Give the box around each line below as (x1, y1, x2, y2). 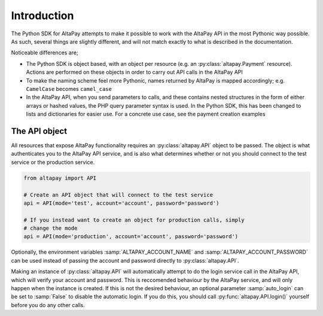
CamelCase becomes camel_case (26, 85, 112, 92)
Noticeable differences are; (11, 49, 78, 56)
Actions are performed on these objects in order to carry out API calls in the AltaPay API (26, 69, 243, 76)
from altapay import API (23, 174, 97, 181)
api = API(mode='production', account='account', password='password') (23, 233, 239, 240)
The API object (11, 126, 68, 136)
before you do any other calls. (11, 301, 85, 308)
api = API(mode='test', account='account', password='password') (23, 199, 220, 206)
